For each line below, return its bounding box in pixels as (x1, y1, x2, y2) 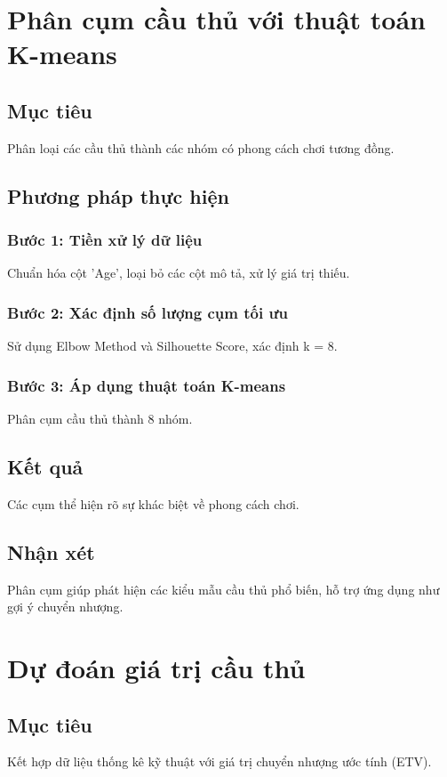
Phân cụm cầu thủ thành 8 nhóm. (7, 409, 193, 427)
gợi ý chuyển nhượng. (7, 597, 124, 616)
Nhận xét (7, 538, 95, 565)
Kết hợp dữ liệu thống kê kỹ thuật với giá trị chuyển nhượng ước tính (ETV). (7, 752, 432, 771)
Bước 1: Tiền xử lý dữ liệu (7, 229, 203, 251)
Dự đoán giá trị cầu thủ (7, 649, 306, 685)
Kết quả (7, 452, 84, 480)
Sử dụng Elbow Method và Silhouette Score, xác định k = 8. (7, 336, 338, 355)
